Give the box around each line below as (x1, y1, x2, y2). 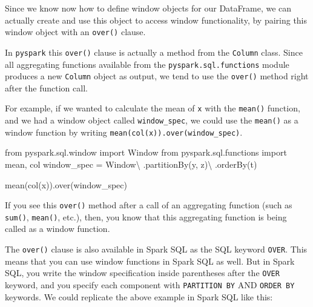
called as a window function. (5, 222, 110, 235)
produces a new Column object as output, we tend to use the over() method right (5, 70, 309, 82)
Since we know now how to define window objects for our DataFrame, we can (5, 2, 292, 14)
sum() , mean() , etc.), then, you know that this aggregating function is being (5, 210, 287, 223)
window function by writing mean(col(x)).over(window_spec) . (5, 125, 243, 138)
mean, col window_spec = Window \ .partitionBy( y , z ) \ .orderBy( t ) (5, 157, 257, 170)
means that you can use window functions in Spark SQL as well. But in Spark (5, 254, 295, 267)
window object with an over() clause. (5, 25, 146, 38)
